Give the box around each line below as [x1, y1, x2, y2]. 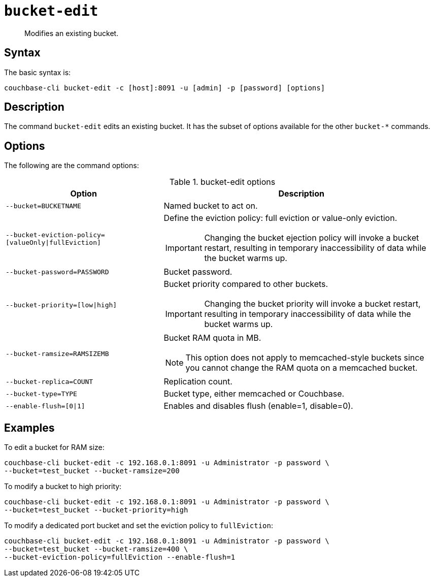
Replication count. [163, 376, 232, 387]
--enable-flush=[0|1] [6, 402, 85, 410]
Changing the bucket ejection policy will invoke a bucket [204, 233, 419, 243]
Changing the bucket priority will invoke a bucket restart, [204, 299, 421, 309]
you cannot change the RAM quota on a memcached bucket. [185, 363, 418, 373]
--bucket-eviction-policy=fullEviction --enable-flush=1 [4, 553, 236, 562]
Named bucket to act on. [163, 201, 258, 211]
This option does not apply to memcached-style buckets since [185, 352, 424, 363]
